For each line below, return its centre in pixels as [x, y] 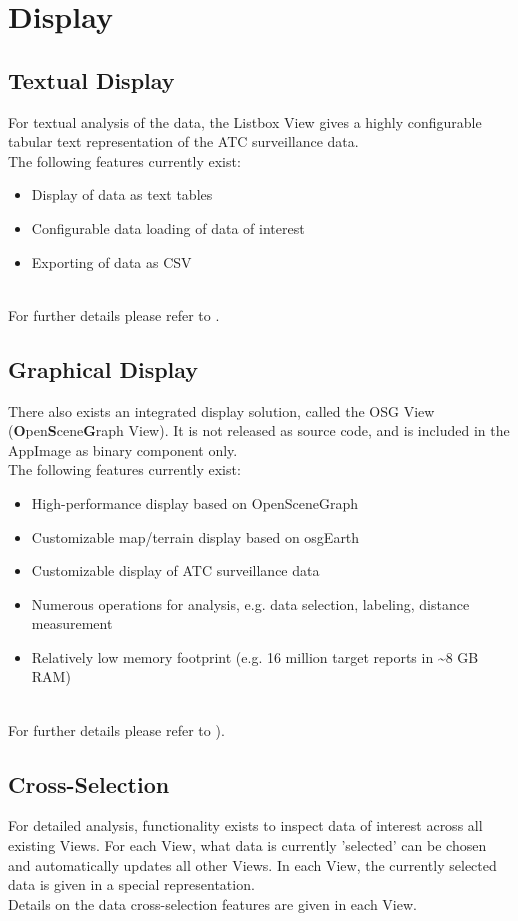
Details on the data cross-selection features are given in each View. [212, 903]
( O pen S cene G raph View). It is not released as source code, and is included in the [259, 430]
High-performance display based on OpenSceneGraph [195, 502]
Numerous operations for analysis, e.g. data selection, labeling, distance [250, 603]
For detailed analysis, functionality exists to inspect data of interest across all [245, 825]
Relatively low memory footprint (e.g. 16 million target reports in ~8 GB [255, 656]
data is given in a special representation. [131, 884]
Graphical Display [103, 368]
